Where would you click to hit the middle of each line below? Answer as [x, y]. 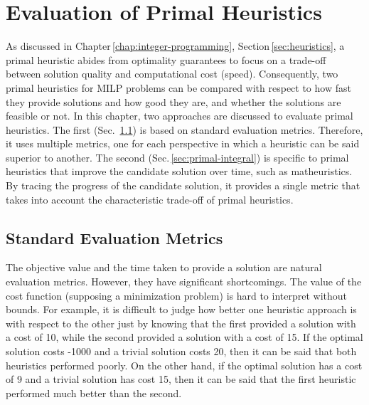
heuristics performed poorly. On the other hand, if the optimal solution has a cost [184, 365]
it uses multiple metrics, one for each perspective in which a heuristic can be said [183, 143]
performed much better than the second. [94, 393]
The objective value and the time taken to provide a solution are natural [164, 267]
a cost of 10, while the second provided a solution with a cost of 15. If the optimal [184, 337]
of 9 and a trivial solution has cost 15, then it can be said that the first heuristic [181, 379]
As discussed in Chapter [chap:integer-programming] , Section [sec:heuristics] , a [175, 46]
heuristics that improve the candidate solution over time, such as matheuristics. [179, 171]
